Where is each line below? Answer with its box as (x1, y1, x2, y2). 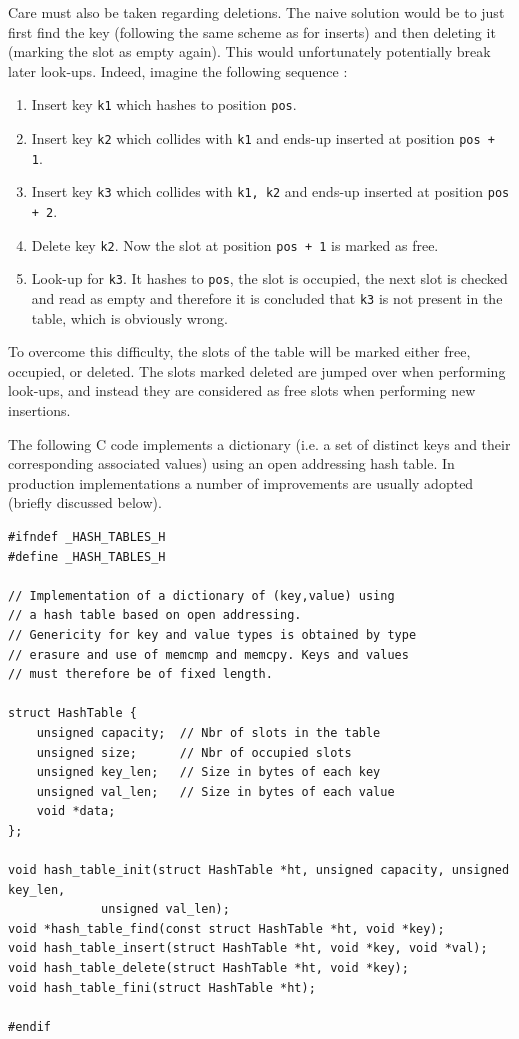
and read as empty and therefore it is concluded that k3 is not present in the (31, 287, 503, 308)
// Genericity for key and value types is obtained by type (8, 627, 417, 642)
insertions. (8, 400, 71, 420)
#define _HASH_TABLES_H (8, 549, 166, 564)
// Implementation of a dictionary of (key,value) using (8, 588, 395, 603)
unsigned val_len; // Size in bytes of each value (36, 784, 395, 799)
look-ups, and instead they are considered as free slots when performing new (8, 380, 476, 401)
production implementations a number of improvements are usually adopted (8, 472, 474, 493)
